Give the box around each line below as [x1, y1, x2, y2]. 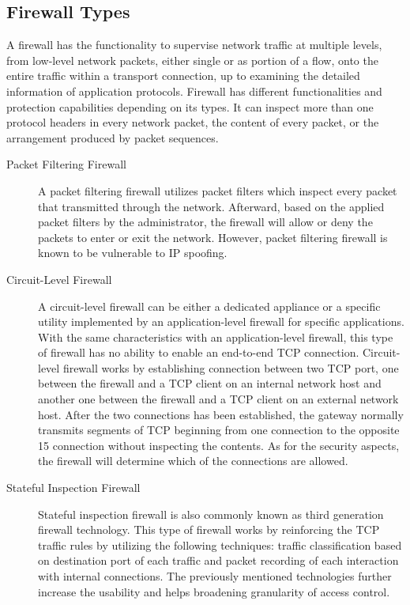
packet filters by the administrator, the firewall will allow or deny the [38, 214, 373, 230]
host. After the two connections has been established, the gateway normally [38, 406, 404, 422]
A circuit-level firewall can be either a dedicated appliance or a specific [38, 297, 381, 314]
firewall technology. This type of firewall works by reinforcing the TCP [38, 521, 380, 538]
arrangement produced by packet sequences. [6, 129, 219, 146]
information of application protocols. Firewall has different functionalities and [6, 82, 382, 99]
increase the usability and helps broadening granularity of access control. [38, 583, 390, 599]
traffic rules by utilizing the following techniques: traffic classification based [38, 536, 402, 553]
